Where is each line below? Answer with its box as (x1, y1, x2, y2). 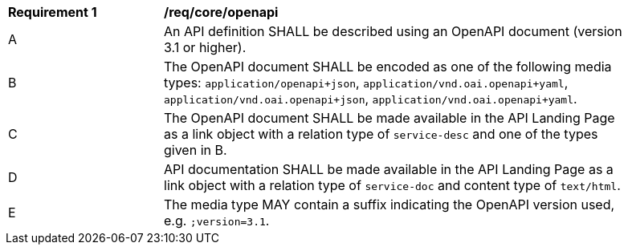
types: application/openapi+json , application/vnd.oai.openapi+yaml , (164, 75, 569, 91)
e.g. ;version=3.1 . (164, 213, 270, 229)
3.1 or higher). (164, 39, 247, 55)
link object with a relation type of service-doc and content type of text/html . (164, 177, 621, 193)
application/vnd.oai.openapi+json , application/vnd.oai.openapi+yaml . (164, 91, 577, 107)
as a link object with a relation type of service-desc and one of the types (164, 126, 598, 142)
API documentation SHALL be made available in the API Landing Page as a (164, 161, 614, 177)
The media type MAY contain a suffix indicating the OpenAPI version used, (164, 196, 615, 213)
